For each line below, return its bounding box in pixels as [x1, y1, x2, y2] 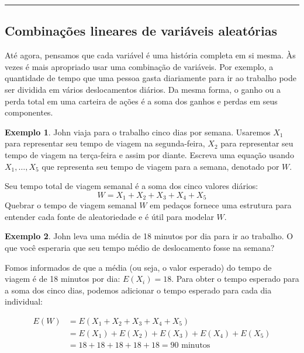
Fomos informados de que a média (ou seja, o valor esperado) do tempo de [5, 261, 272, 273]
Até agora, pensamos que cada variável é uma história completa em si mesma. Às [5, 49, 296, 61]
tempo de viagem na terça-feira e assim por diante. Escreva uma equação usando [5, 148, 294, 160]
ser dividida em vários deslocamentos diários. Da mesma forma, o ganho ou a [5, 83, 281, 95]
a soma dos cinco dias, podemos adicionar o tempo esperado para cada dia [5, 284, 272, 296]
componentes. [5, 106, 53, 118]
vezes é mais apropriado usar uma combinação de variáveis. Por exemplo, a [5, 60, 274, 72]
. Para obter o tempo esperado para [171, 272, 299, 285]
